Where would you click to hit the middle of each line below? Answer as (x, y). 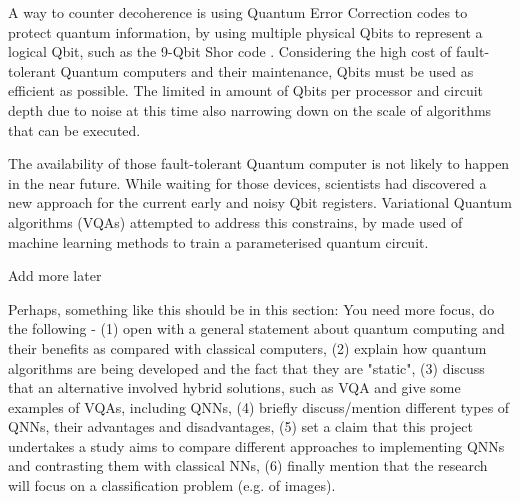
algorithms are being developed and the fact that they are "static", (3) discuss (246, 367)
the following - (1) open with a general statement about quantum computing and (256, 328)
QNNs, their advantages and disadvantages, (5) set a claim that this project (240, 426)
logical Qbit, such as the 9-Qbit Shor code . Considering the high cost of (230, 51)
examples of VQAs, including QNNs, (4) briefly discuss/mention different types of (259, 406)
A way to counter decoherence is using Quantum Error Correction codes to (238, 12)
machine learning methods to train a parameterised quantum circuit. (218, 241)
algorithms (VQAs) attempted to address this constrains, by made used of (235, 221)
